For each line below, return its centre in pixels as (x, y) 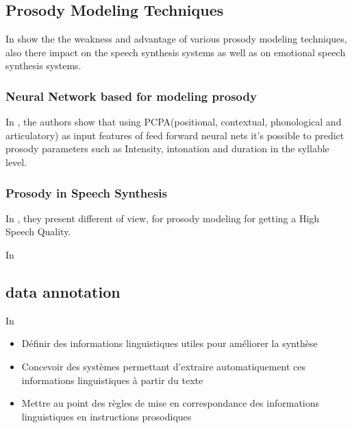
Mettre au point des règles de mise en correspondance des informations (171, 403)
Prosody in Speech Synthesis (86, 192)
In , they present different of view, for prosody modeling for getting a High (163, 218)
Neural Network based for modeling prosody (131, 96)
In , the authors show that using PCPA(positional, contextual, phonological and (174, 122)
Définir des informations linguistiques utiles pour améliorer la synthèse (169, 343)
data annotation (63, 291)
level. (16, 162)
